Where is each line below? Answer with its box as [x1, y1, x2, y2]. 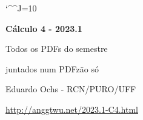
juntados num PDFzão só [5, 62, 99, 75]
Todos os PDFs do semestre [5, 42, 108, 55]
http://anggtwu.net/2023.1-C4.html [5, 103, 138, 115]
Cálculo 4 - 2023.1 [5, 22, 82, 34]
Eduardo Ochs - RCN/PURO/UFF [5, 83, 136, 95]
